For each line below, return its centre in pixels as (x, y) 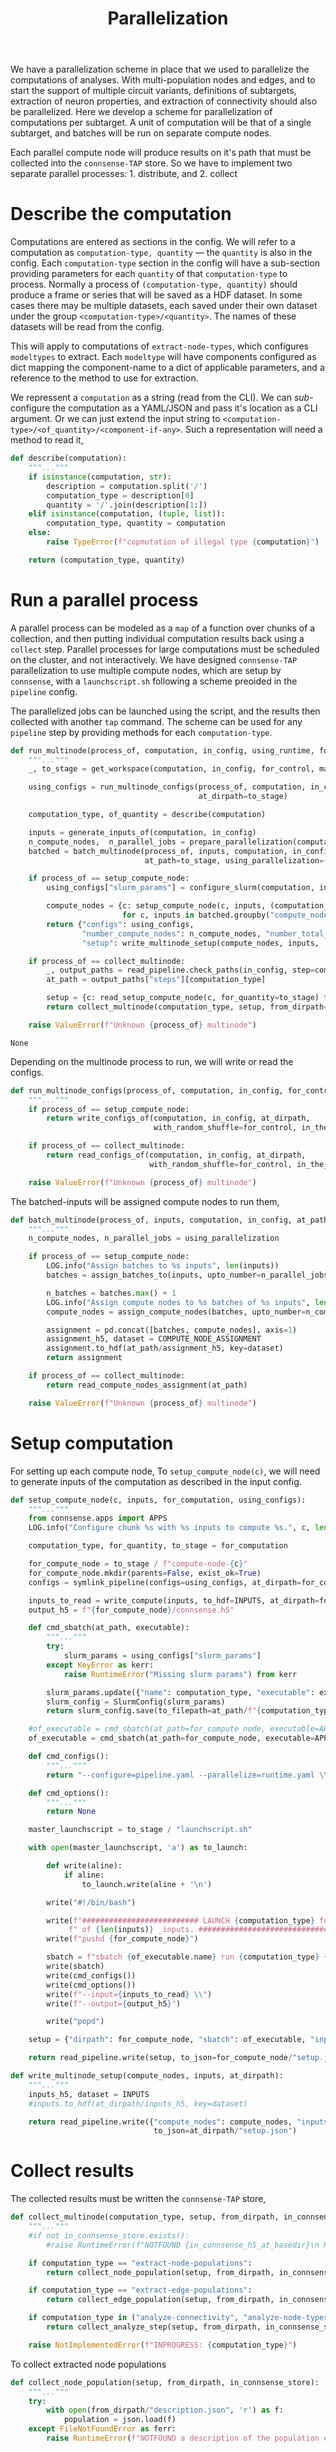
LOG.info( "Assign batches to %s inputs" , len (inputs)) (163, 1266)
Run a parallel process (104, 599)
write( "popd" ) (75, 2022)
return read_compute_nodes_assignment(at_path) (147, 1385)
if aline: (84, 1875)
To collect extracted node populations (88, 2364)
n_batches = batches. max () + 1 (111, 1293)
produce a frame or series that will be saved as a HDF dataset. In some (156, 295)
